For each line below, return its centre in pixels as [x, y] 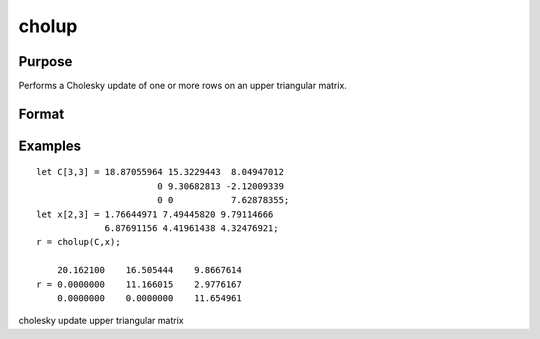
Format [41, 113]
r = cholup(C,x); [78, 242]
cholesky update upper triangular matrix [101, 321]
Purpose [45, 61]
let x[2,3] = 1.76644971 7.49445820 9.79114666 [155, 214]
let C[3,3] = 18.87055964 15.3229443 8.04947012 [160, 172]
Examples [50, 145]
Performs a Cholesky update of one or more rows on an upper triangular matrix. [182, 86]
